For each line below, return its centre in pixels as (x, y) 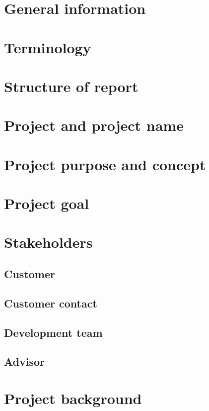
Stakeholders (48, 242)
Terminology (48, 47)
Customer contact (51, 303)
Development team (53, 332)
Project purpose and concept (105, 164)
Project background (73, 398)
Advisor (25, 361)
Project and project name (94, 125)
